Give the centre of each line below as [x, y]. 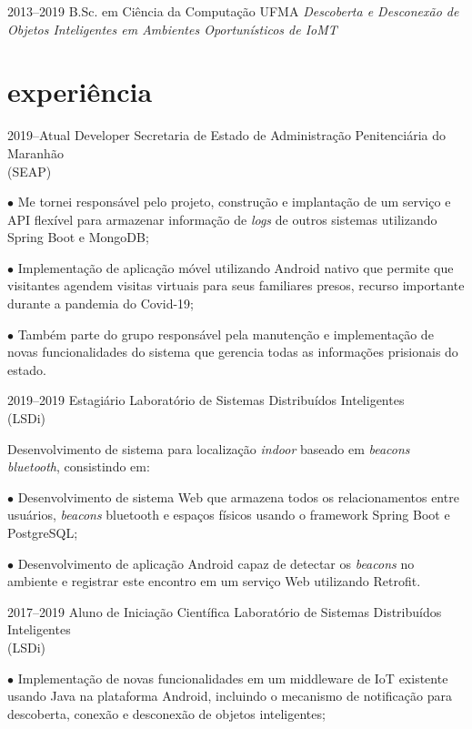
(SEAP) [30, 171]
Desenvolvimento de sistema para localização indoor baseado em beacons [209, 448]
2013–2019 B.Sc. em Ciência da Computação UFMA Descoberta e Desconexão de [233, 11]
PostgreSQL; [43, 532]
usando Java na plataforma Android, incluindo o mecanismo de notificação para [230, 696]
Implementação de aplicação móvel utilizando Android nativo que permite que [236, 267]
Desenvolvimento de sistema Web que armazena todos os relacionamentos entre [238, 496]
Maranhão [35, 152]
